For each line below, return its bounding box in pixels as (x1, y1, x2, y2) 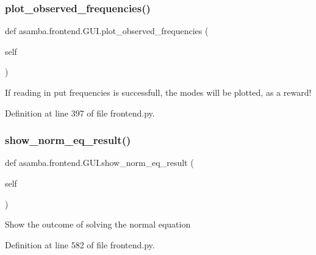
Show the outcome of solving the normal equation (5, 218, 191, 231)
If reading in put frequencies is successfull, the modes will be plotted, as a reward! (5, 86, 312, 98)
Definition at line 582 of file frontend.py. (5, 238, 155, 251)
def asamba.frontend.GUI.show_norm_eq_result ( (5, 156, 194, 169)
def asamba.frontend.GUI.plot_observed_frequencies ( (5, 24, 209, 37)
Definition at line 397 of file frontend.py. (5, 106, 155, 119)
